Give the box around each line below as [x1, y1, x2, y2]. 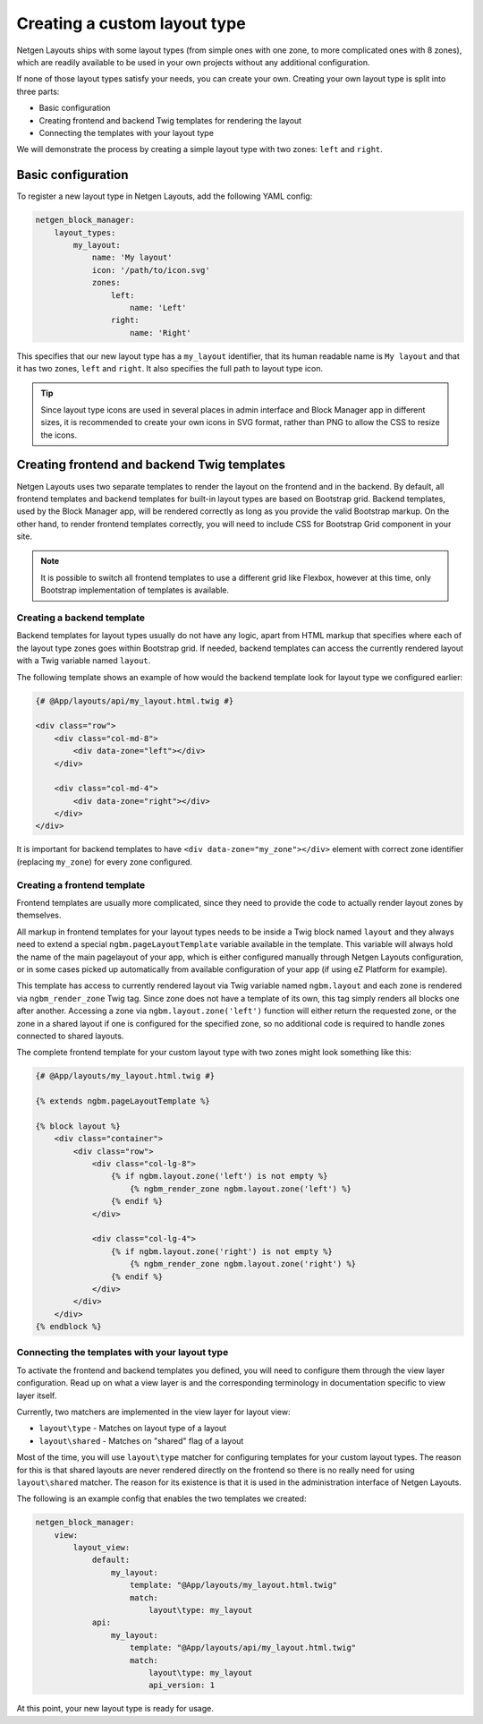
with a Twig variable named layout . [16, 655, 151, 666]
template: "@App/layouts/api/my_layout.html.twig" [130, 1643, 357, 1653]
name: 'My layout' [91, 252, 174, 263]
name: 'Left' [130, 303, 187, 312]
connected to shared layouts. [16, 1030, 124, 1041]
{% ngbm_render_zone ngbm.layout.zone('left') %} [130, 1183, 352, 1194]
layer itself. [16, 1390, 57, 1401]
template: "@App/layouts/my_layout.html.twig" [130, 1580, 338, 1591]
